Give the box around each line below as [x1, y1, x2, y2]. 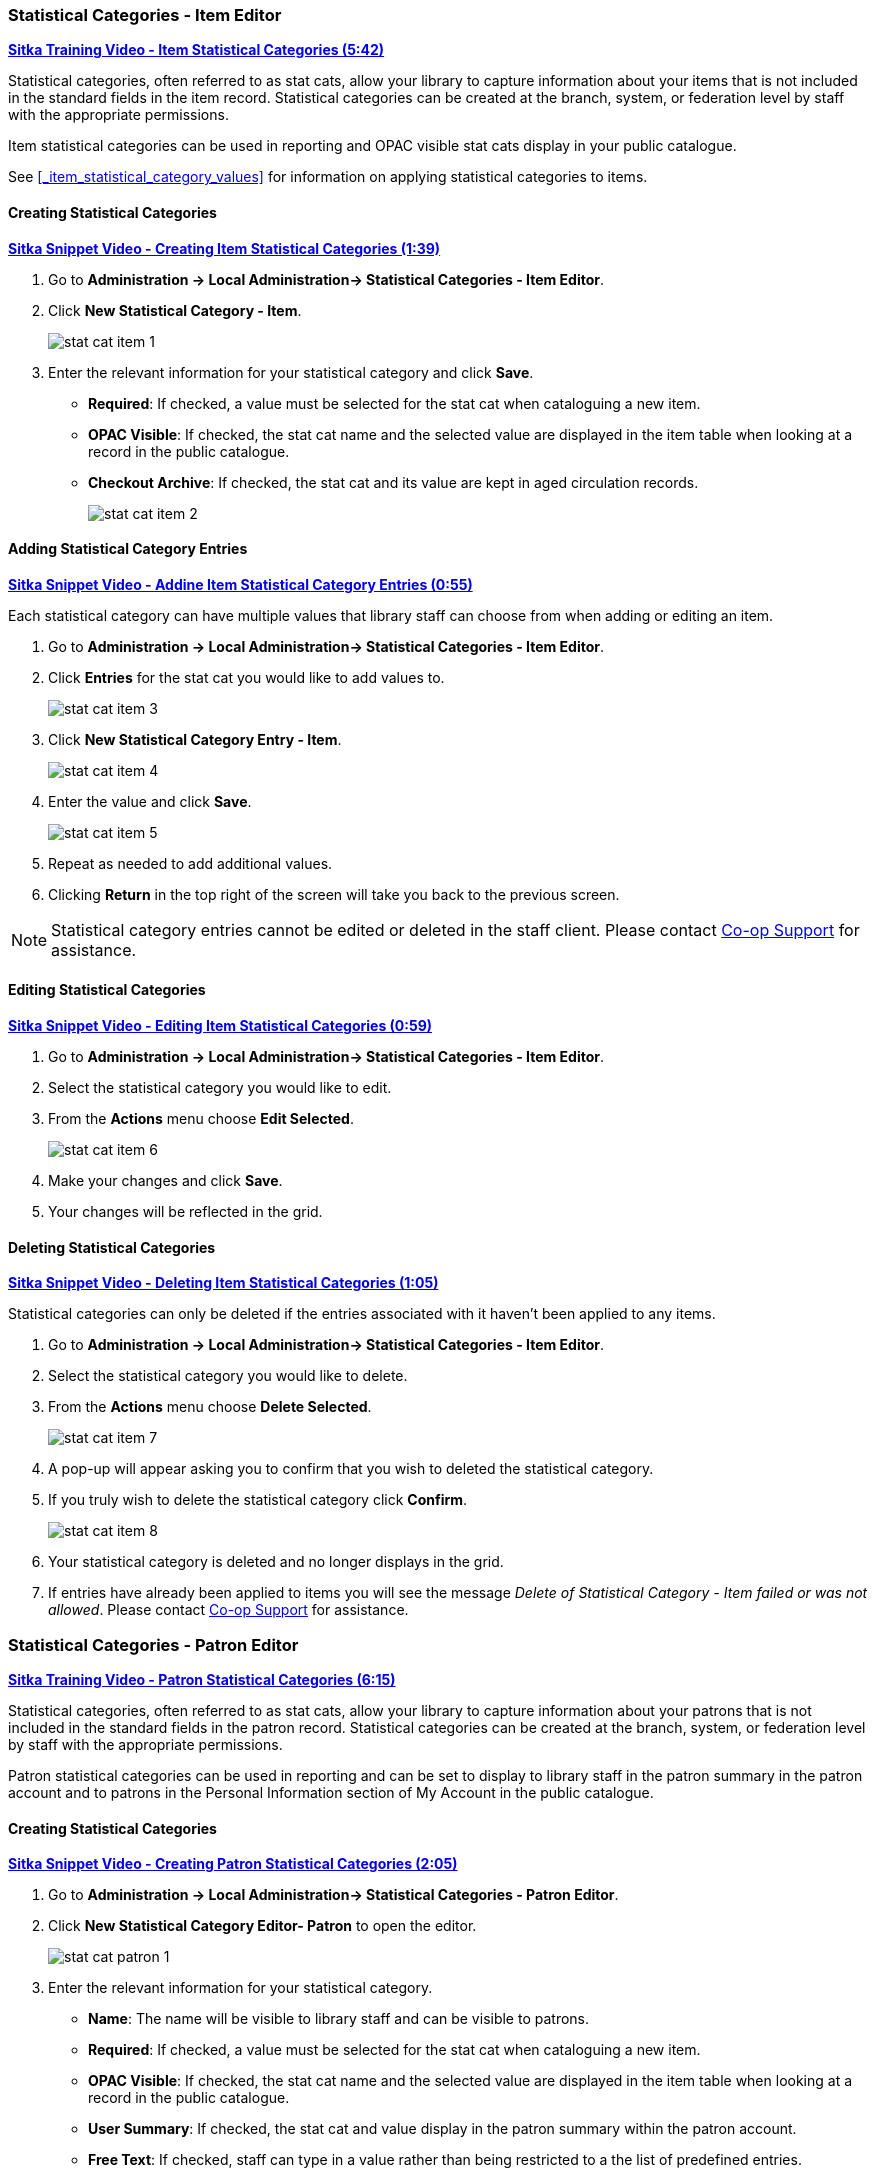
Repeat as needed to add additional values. [48, 854, 333, 872]
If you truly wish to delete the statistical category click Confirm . [48, 1491, 468, 1509]
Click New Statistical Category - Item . [48, 301, 302, 319]
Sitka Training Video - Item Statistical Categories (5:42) [8, 41, 385, 59]
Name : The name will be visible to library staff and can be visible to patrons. [88, 2010, 590, 2028]
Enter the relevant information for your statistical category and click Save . [48, 363, 534, 381]
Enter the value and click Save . [48, 792, 252, 810]
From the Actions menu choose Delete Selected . [48, 1398, 372, 1416]
